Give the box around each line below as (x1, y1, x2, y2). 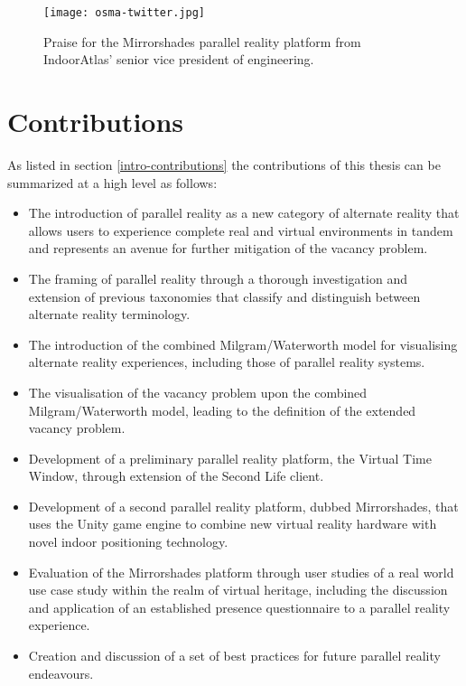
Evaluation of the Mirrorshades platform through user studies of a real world (28, 562, 454, 581)
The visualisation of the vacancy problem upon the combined (28, 382, 368, 401)
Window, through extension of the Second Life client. (28, 466, 324, 485)
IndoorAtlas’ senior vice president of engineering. (43, 50, 314, 69)
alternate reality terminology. (28, 305, 191, 324)
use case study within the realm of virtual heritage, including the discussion (28, 580, 448, 599)
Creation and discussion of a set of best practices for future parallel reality (28, 646, 441, 665)
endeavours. (28, 663, 94, 682)
